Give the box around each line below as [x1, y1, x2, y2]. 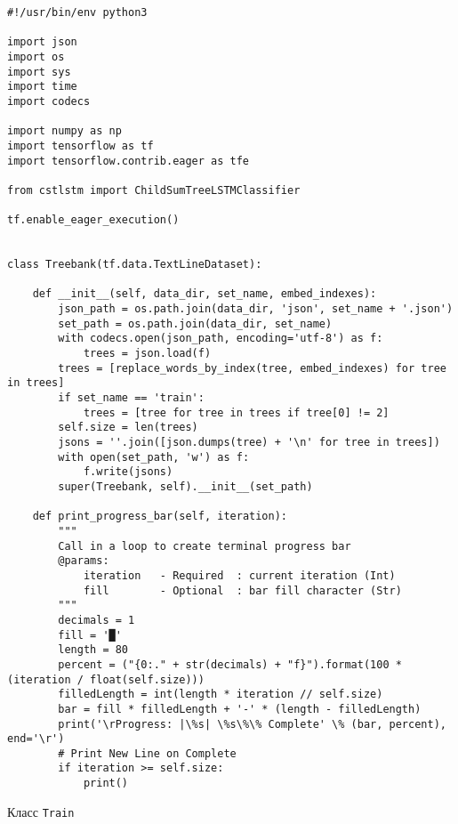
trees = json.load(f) [83, 347, 212, 360]
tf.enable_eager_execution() [7, 214, 180, 227]
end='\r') [7, 732, 65, 746]
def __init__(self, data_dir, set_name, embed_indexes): [32, 287, 377, 301]
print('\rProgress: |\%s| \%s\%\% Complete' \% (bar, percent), [58, 717, 446, 731]
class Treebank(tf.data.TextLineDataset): [7, 258, 262, 271]
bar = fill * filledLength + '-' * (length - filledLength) [58, 702, 422, 715]
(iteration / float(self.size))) [7, 673, 205, 686]
